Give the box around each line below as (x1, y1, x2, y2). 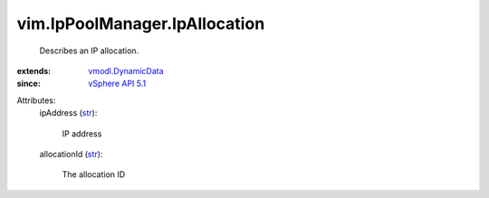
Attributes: (16, 95, 56, 106)
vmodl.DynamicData (88, 65, 164, 76)
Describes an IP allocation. (39, 45, 139, 56)
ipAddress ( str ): (39, 108, 98, 118)
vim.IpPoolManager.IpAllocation (16, 14, 265, 33)
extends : (16, 65, 52, 76)
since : (16, 78, 41, 90)
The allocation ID (62, 169, 126, 180)
